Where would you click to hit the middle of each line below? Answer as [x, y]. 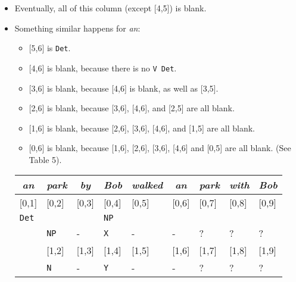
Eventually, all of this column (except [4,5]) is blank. [110, 8]
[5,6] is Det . [50, 48]
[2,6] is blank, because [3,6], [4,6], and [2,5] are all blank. [132, 108]
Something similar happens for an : [77, 28]
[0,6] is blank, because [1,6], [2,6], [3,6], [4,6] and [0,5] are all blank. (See [160, 148]
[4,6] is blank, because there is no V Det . [103, 68]
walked [147, 185]
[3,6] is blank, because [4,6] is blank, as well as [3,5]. [124, 88]
